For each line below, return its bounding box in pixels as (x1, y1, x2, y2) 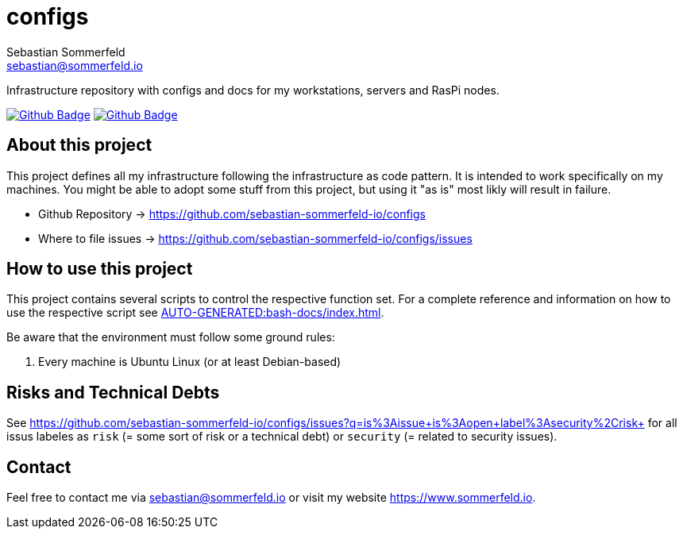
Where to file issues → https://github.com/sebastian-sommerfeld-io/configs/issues (38, 231, 473, 245)
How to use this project (6, 259, 193, 279)
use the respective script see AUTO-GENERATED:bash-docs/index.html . (6, 306, 384, 320)
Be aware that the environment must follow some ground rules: (6, 330, 335, 344)
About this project (6, 135, 152, 156)
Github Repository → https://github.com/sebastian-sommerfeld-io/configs (38, 206, 426, 221)
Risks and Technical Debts (6, 382, 220, 402)
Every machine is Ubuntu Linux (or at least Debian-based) (38, 355, 341, 369)
